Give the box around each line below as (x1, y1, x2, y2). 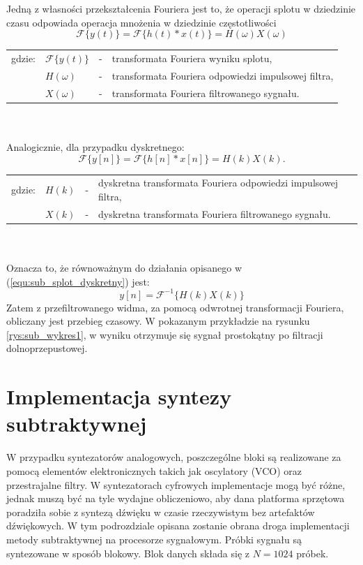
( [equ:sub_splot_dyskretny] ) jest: (6, 274, 150, 288)
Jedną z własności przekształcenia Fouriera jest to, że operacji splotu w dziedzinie (6, 1, 356, 15)
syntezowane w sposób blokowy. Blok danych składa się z (6, 545, 250, 560)
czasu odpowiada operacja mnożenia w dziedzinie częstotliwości (6, 15, 277, 29)
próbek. (296, 545, 329, 560)
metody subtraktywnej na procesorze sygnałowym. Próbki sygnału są (6, 531, 302, 546)
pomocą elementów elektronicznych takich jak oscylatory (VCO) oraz (6, 463, 302, 478)
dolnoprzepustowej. (6, 341, 88, 355)
